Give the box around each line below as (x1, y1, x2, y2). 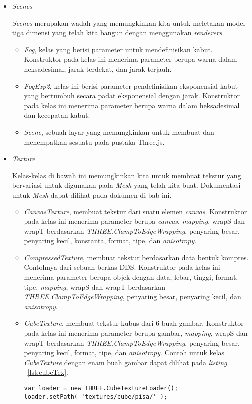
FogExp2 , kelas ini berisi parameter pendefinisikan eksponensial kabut (24, 80, 238, 91)
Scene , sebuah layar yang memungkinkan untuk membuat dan (24, 126, 214, 137)
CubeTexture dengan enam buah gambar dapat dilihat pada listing (24, 357, 227, 367)
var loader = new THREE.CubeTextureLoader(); (24, 385, 178, 392)
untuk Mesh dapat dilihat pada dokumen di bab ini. (12, 189, 172, 200)
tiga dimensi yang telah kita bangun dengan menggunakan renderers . (12, 27, 224, 38)
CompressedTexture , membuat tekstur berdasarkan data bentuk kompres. (24, 252, 249, 262)
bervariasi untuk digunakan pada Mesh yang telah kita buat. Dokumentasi (12, 180, 241, 190)
